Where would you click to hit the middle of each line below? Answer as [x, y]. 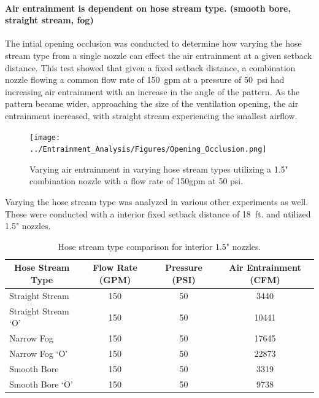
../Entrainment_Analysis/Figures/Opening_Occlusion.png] [148, 150]
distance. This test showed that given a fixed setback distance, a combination [150, 67]
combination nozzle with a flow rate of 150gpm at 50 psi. [136, 181]
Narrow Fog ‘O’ [39, 353]
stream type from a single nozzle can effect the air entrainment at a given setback [159, 55]
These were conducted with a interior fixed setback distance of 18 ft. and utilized [158, 213]
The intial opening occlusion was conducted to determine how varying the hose [153, 43]
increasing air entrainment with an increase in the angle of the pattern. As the [152, 91]
